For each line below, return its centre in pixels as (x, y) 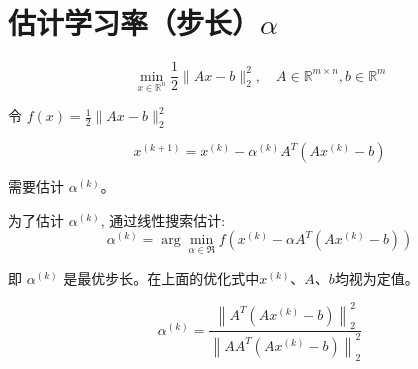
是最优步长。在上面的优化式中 (161, 277)
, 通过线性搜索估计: (163, 219)
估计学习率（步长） (134, 22)
